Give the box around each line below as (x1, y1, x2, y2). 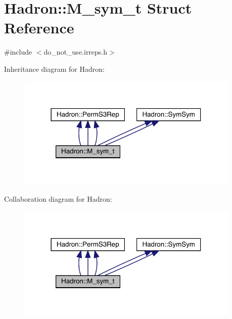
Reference (4, 17, 74, 38)
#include (4, 47, 32, 57)
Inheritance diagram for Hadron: (4, 63, 105, 74)
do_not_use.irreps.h (43, 47, 108, 57)
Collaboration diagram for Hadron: (4, 194, 112, 204)
